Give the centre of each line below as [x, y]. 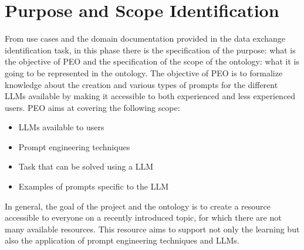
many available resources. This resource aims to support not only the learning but [152, 229]
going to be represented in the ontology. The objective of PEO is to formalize [144, 72]
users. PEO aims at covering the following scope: [92, 107]
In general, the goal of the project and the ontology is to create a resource [138, 206]
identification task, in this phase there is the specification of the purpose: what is [150, 50]
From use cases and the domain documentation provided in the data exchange [145, 38]
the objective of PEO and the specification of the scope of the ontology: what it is [152, 61]
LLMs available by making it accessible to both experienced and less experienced [150, 96]
